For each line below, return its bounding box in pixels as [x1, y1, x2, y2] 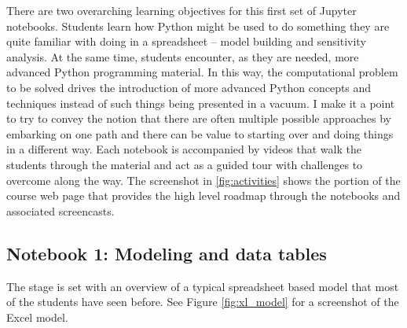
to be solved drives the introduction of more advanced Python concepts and [6, 79, 372, 95]
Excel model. [6, 308, 68, 325]
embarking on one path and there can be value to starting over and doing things [6, 125, 394, 142]
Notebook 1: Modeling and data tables [6, 241, 327, 265]
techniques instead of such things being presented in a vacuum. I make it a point [6, 94, 395, 111]
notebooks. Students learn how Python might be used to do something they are [6, 17, 390, 34]
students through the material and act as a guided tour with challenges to [6, 156, 363, 172]
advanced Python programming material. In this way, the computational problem [6, 64, 398, 80]
